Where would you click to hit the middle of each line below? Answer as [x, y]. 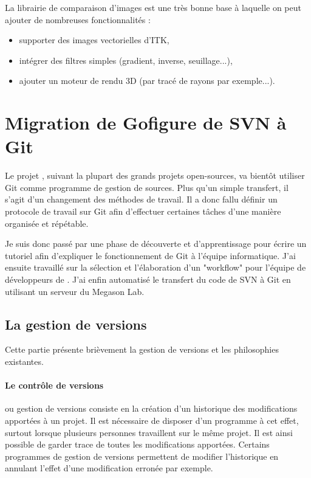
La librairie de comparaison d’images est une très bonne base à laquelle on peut [153, 7]
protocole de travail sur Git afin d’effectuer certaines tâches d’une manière [143, 211]
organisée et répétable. [47, 223]
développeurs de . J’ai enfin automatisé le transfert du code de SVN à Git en [148, 279]
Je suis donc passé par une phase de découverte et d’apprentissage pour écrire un [156, 244]
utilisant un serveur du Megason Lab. [75, 291]
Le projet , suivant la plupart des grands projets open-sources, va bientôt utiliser [155, 175]
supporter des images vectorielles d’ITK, [94, 40]
